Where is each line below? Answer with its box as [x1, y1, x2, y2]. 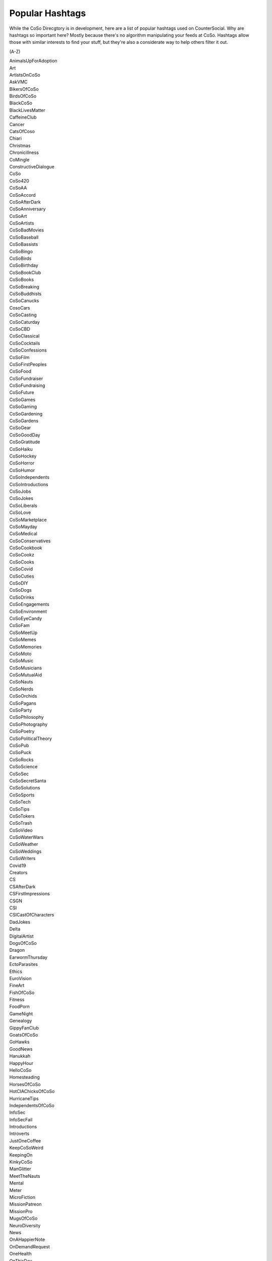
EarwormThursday [9, 954, 48, 960]
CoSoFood [9, 368, 32, 374]
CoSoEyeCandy [9, 615, 42, 621]
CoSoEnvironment [9, 608, 47, 614]
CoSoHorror [9, 460, 35, 466]
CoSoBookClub [9, 269, 41, 275]
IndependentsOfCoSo [9, 1102, 55, 1108]
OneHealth [9, 1251, 32, 1257]
